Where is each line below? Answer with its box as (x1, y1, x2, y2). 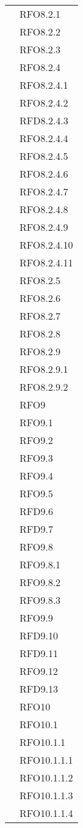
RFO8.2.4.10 (20, 238, 73, 252)
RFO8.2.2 (20, 24, 61, 39)
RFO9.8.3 (20, 593, 61, 607)
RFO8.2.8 (20, 326, 61, 341)
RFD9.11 (20, 646, 58, 660)
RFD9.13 (20, 682, 58, 696)
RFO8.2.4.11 (20, 255, 73, 269)
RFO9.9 (20, 611, 53, 625)
